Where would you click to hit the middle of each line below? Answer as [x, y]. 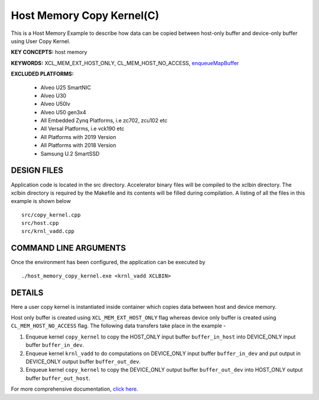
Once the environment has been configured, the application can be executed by [108, 262]
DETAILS [27, 293]
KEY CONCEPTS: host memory [49, 52]
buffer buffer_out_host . [58, 378]
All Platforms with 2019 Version [78, 137]
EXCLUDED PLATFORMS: [42, 74]
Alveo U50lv [56, 104]
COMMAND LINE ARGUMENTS [69, 248]
